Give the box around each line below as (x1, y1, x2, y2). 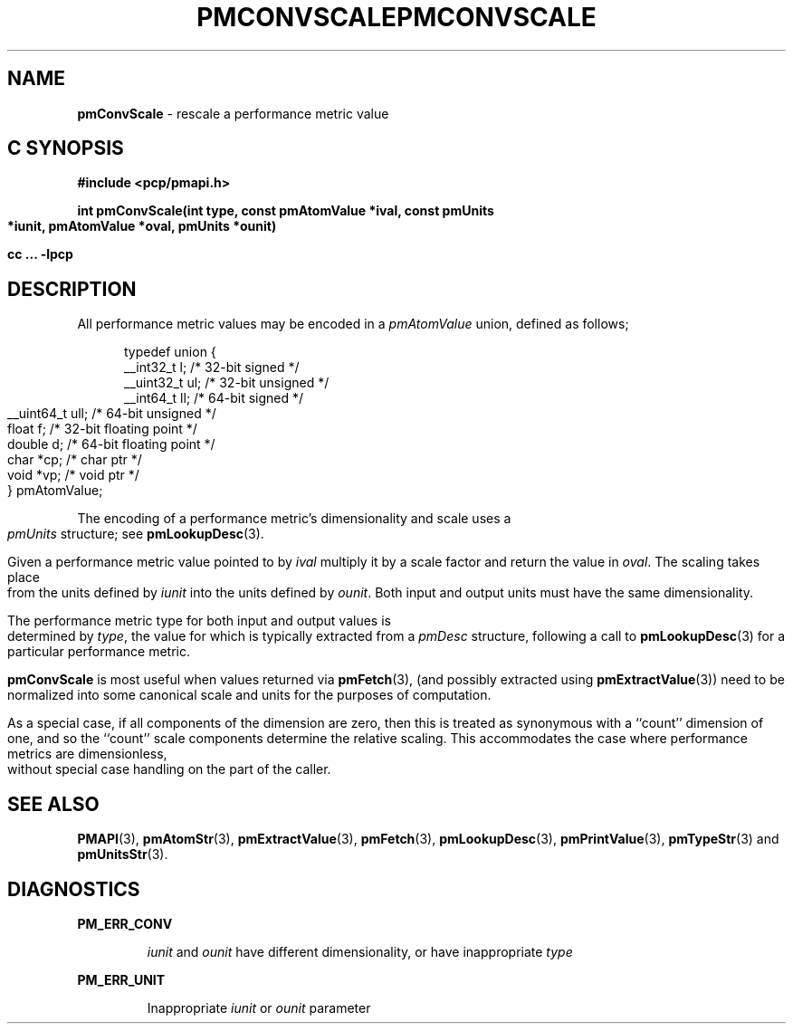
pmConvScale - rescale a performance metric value (77, 105, 389, 121)
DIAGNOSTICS (7, 877, 140, 901)
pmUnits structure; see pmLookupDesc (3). (7, 526, 264, 542)
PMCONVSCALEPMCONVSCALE (196, 2, 597, 33)
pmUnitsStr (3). (77, 846, 168, 863)
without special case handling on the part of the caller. (7, 761, 331, 778)
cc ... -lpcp (7, 246, 73, 263)
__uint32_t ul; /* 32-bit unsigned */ (124, 375, 330, 391)
